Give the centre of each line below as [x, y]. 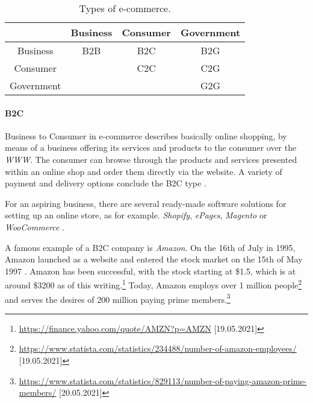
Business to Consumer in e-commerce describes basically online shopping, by [146, 135]
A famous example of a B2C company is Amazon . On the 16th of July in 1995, [150, 247]
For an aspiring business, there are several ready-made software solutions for [146, 203]
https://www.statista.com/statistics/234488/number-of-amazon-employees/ [158, 348]
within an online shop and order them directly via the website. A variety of [144, 171]
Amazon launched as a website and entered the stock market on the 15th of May [154, 259]
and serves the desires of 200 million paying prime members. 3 [118, 298]
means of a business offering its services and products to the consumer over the [151, 148]
